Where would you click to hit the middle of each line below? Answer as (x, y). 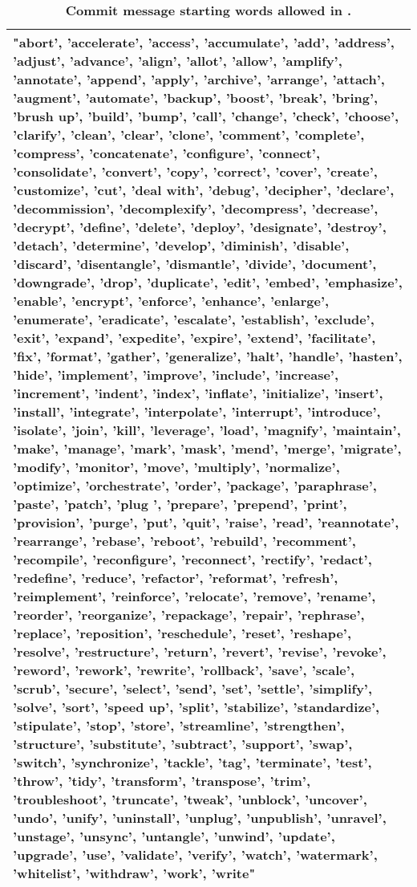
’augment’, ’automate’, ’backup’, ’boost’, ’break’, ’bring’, (196, 98)
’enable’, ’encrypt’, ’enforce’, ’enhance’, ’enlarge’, (171, 301)
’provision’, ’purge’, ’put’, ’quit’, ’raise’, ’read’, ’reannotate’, (206, 522)
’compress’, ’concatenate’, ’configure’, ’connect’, (167, 153)
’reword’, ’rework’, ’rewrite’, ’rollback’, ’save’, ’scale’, (184, 670)
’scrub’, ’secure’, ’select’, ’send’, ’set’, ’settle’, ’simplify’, (193, 688)
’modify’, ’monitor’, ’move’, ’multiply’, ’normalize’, (176, 467)
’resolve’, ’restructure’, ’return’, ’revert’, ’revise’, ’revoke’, (200, 651)
